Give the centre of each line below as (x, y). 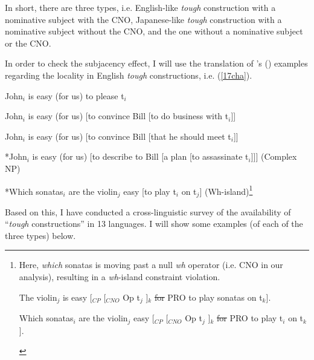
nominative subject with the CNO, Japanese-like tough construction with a (143, 19)
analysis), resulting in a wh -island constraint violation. (120, 277)
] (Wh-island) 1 (226, 190)
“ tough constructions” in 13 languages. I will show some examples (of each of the (154, 224)
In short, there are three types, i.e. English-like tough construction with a (140, 7)
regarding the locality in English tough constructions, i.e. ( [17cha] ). (129, 75)
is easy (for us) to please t (76, 95)
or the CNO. (28, 43)
